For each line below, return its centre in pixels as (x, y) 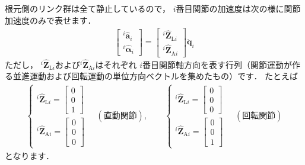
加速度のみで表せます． (50, 20)
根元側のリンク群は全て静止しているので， (88, 8)
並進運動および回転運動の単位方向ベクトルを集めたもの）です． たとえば (155, 76)
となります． (30, 155)
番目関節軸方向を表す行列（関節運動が (217, 64)
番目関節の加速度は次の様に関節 (238, 8)
